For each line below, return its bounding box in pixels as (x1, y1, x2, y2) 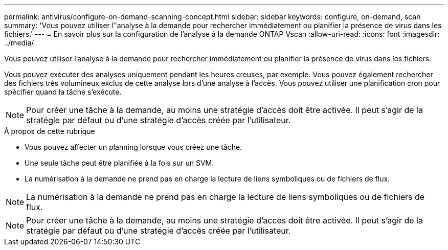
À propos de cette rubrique (4, 127, 95, 135)
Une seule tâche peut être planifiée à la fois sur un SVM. (25, 158, 214, 167)
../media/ (4, 38, 34, 47)
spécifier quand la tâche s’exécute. (4, 87, 122, 96)
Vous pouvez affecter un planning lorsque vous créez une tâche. (25, 143, 242, 151)
